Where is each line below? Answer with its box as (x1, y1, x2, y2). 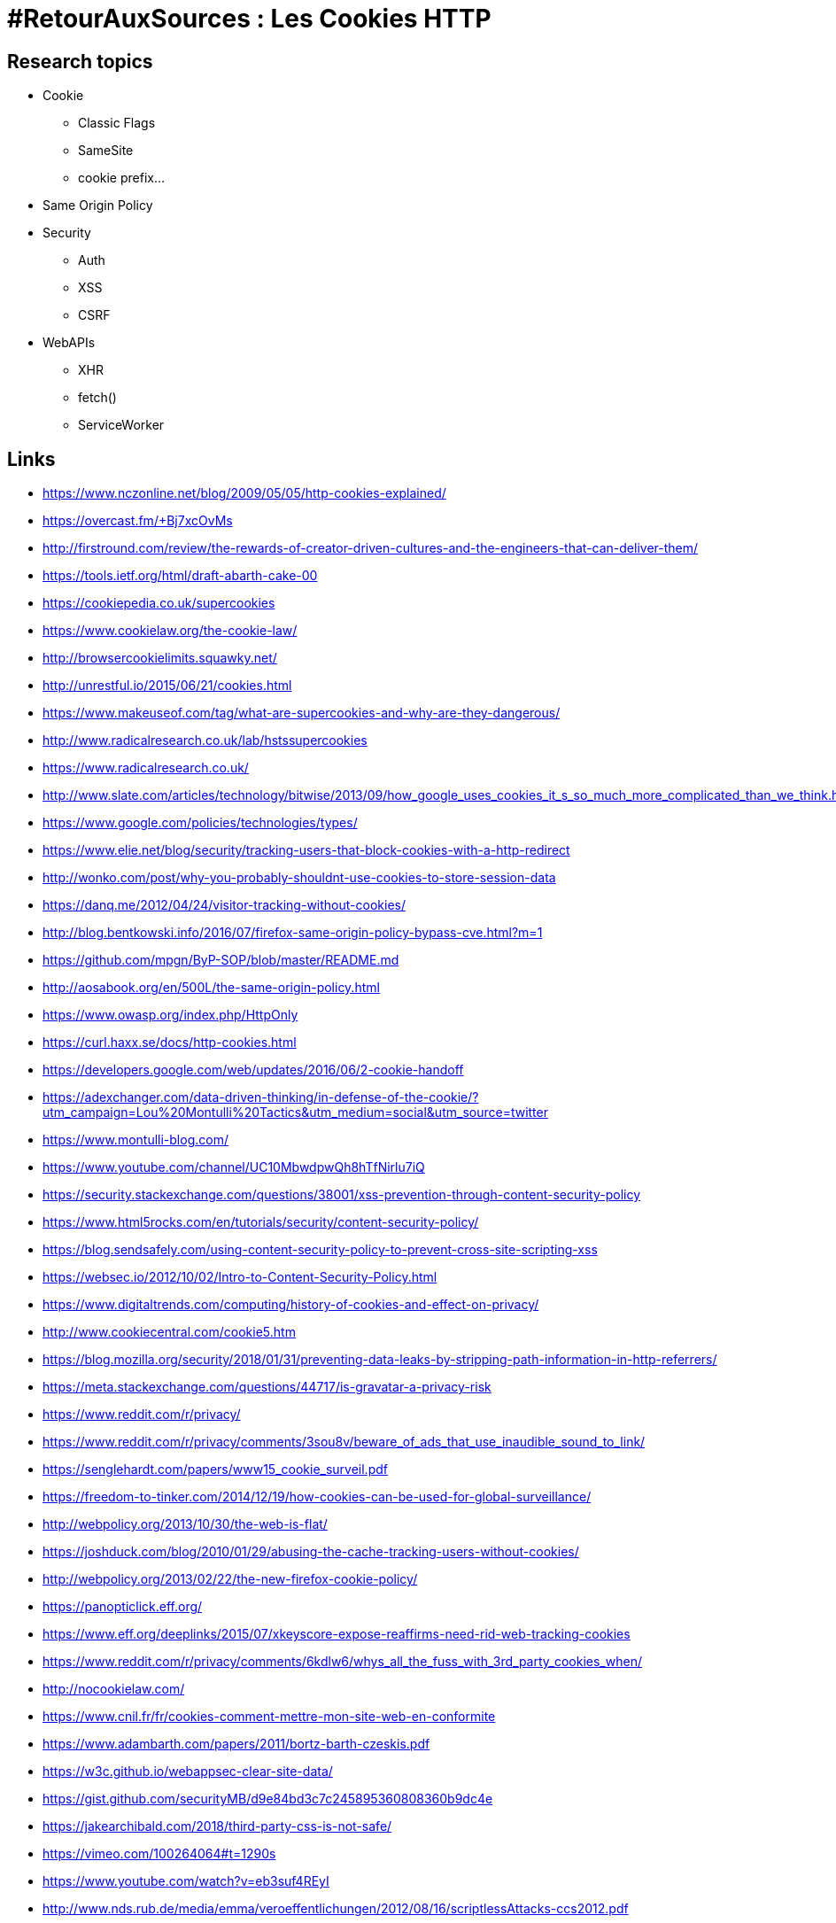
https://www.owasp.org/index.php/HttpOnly (43, 1007, 298, 1023)
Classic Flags (78, 115, 156, 131)
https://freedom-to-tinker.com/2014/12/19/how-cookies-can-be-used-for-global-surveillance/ (43, 1489, 592, 1505)
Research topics (7, 50, 153, 73)
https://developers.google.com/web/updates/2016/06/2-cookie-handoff (43, 1062, 464, 1078)
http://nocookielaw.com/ (43, 1681, 185, 1697)
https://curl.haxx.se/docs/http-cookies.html (43, 1035, 297, 1051)
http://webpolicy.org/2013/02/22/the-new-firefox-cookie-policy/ (43, 1571, 418, 1587)
